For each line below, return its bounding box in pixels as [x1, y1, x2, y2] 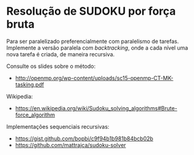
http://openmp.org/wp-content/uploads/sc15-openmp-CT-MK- [15, 74, 174, 81]
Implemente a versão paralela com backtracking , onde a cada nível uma [6, 44, 188, 51]
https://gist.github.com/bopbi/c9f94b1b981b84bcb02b [15, 135, 154, 142]
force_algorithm [15, 111, 55, 118]
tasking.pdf [15, 81, 44, 88]
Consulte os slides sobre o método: [6, 62, 96, 70]
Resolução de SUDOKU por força [6, 4, 176, 18]
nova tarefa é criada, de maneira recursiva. [6, 50, 115, 58]
